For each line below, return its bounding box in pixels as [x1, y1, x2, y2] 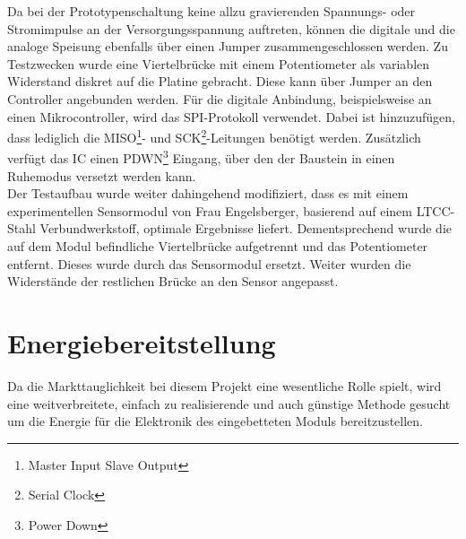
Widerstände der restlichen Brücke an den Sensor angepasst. [7, 272, 339, 291]
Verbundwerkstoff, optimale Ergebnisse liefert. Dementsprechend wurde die [39, 219, 453, 238]
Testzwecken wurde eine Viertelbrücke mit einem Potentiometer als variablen [7, 54, 430, 73]
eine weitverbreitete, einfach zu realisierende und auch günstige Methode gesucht [7, 394, 451, 413]
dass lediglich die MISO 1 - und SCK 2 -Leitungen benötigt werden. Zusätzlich [7, 126, 421, 146]
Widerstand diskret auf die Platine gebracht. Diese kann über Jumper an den [7, 72, 433, 91]
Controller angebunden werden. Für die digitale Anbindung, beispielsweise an [7, 89, 432, 108]
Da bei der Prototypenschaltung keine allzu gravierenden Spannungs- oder [7, 2, 416, 20]
